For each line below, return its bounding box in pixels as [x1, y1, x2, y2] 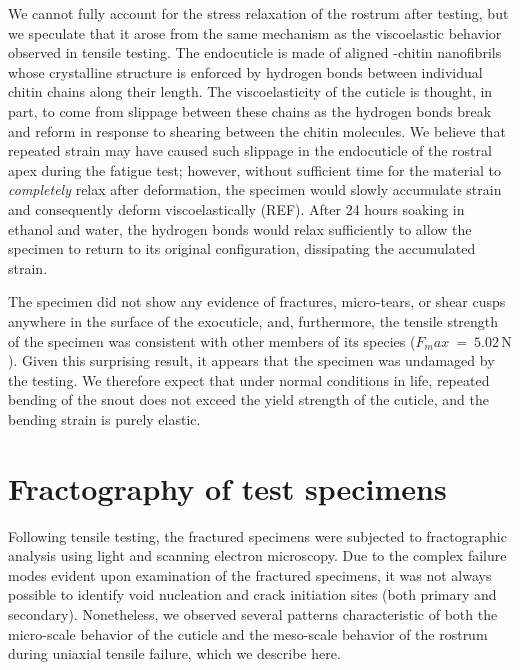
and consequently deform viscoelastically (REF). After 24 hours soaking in [8, 198, 465, 219]
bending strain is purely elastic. [8, 408, 201, 429]
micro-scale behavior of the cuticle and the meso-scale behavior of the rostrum [8, 623, 488, 644]
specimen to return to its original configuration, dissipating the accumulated [8, 238, 476, 259]
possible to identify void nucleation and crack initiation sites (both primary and [8, 584, 497, 605]
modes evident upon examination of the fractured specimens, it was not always [8, 564, 492, 585]
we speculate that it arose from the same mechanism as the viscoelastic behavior [8, 22, 502, 43]
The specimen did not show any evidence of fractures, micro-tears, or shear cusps [8, 291, 506, 312]
